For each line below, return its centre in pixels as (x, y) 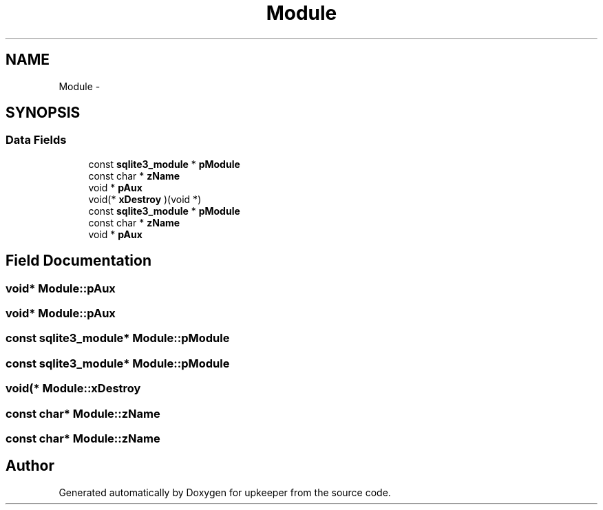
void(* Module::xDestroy (73, 389)
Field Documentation (78, 261)
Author (30, 466)
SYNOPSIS (43, 113)
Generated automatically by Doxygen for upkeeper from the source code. (225, 492)
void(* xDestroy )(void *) (145, 199)
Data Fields (36, 140)
